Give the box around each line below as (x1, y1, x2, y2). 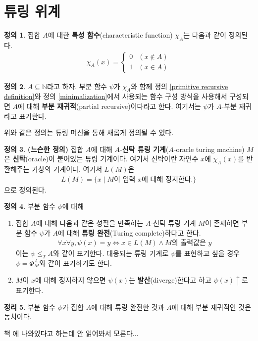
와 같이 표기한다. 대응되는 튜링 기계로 (53, 248, 169, 258)
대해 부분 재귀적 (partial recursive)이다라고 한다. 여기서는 (26, 100, 201, 111)
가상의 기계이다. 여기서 (32, 164, 103, 174)
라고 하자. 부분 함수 (47, 81, 107, 91)
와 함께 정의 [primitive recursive (131, 81, 228, 91)
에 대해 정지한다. (142, 176, 193, 183)
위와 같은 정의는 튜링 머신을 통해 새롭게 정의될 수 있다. (4, 127, 174, 138)
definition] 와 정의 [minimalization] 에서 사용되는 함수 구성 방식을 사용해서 (4, 91, 227, 101)
